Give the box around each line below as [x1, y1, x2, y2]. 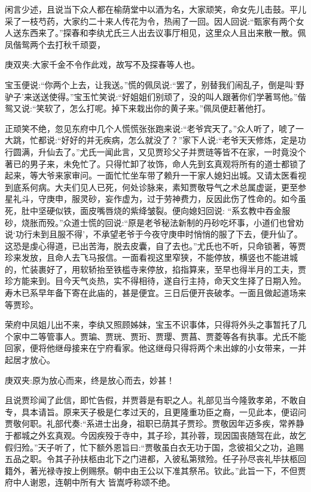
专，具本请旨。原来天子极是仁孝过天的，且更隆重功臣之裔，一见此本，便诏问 [5, 405, 306, 418]
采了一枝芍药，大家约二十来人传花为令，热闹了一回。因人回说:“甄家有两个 [5, 14, 296, 27]
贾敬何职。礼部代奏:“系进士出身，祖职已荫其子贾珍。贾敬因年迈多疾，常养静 [5, 417, 304, 430]
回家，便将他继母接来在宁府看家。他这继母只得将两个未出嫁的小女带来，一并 [5, 342, 306, 354]
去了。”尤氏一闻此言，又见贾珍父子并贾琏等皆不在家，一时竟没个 [54, 145, 306, 158]
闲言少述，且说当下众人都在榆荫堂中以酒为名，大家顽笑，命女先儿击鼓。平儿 [5, 3, 306, 15]
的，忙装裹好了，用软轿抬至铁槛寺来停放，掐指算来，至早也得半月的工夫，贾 [5, 262, 306, 275]
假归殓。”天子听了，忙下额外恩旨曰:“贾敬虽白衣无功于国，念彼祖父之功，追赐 [5, 440, 304, 453]
